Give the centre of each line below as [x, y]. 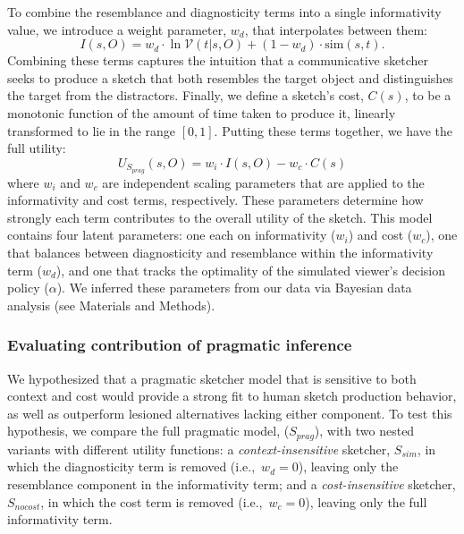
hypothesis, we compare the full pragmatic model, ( [148, 431]
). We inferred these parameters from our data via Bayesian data [234, 288]
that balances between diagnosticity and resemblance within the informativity [220, 252]
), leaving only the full [366, 501]
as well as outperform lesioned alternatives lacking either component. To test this [230, 413]
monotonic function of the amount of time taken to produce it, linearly [202, 112]
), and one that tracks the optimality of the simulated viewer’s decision [250, 270]
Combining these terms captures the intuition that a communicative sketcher [218, 60]
